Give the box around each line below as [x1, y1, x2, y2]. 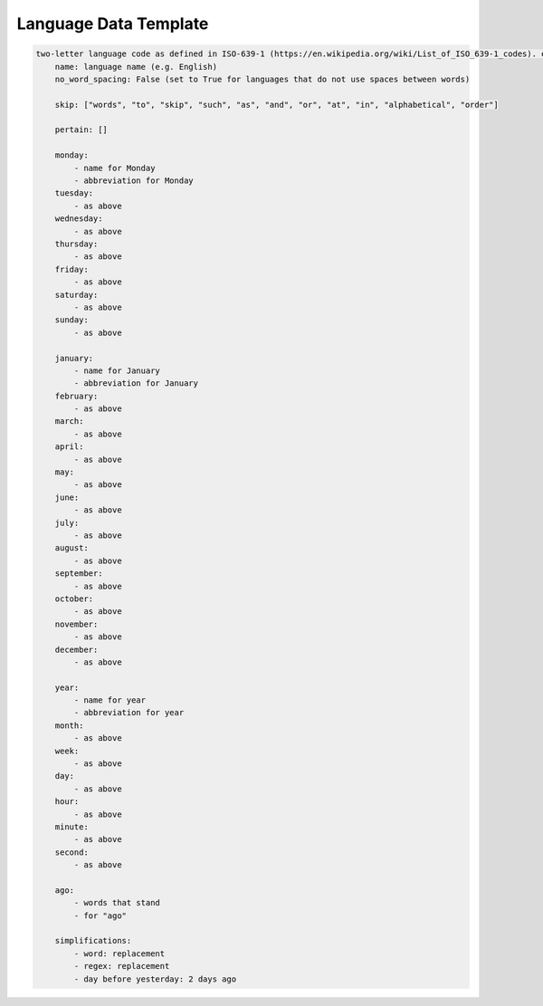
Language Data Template [16, 14, 209, 34]
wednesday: [54, 214, 103, 224]
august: [54, 543, 90, 553]
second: [54, 847, 90, 857]
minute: [54, 821, 90, 832]
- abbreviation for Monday [73, 176, 194, 186]
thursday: [54, 239, 99, 249]
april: [54, 442, 84, 452]
